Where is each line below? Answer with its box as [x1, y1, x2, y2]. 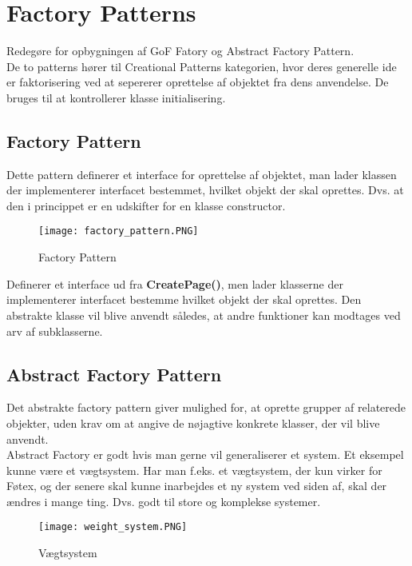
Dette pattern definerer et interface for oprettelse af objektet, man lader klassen [6, 165, 397, 182]
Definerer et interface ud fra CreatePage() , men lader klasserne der [6, 275, 343, 292]
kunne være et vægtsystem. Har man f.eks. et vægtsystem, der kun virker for [6, 461, 382, 478]
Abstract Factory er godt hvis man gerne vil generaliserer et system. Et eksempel [6, 446, 404, 463]
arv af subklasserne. [6, 322, 103, 339]
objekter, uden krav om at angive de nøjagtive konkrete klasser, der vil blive [6, 414, 380, 431]
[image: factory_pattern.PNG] [38, 225, 199, 237]
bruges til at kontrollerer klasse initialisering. [6, 89, 226, 106]
